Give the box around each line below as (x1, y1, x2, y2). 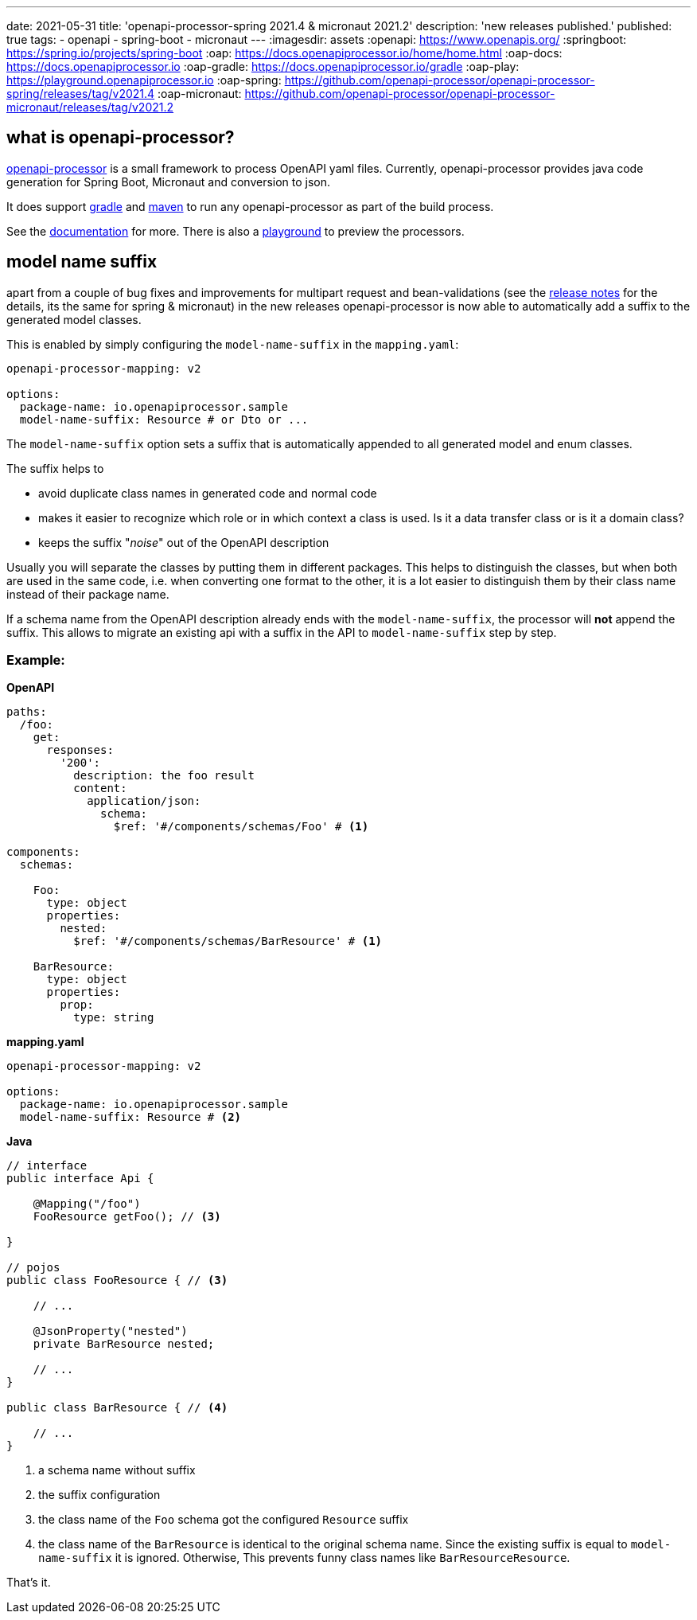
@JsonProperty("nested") (33, 1325, 188, 1338)
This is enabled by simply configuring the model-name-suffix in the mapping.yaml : (6, 337, 459, 351)
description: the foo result (73, 769, 255, 783)
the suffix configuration (38, 1488, 161, 1502)
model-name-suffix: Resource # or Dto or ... (19, 412, 309, 426)
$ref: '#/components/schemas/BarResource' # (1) (73, 935, 383, 948)
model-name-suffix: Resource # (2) (19, 1111, 242, 1124)
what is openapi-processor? (6, 127, 235, 148)
